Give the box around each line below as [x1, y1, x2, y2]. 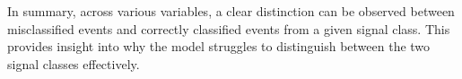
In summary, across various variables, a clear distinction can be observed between [7, 2, 455, 20]
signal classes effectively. [7, 54, 140, 73]
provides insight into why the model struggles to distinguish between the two [7, 37, 431, 56]
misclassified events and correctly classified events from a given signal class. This [7, 19, 450, 38]
